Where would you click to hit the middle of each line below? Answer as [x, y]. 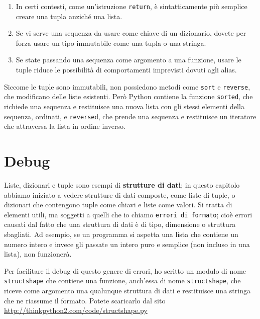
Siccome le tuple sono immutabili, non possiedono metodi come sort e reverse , [127, 86]
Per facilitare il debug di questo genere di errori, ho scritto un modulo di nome [125, 270]
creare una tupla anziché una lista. [69, 16]
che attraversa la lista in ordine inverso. [65, 126]
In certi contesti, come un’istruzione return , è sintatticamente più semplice [132, 6]
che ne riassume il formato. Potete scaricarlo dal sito [85, 300]
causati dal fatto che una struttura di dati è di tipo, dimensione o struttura [120, 224]
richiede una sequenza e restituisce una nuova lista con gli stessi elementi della [124, 106]
